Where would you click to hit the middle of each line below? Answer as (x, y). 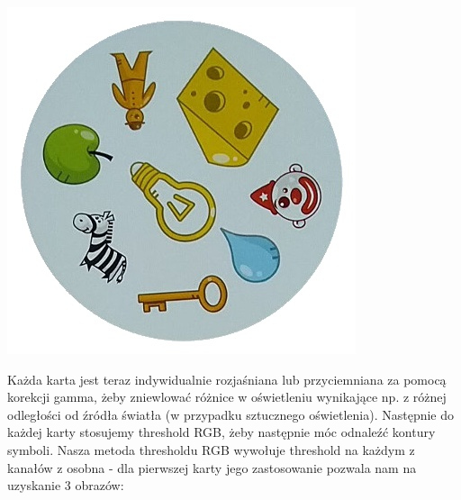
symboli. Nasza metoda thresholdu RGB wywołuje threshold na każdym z (211, 449)
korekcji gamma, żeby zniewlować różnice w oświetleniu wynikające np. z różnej (227, 397)
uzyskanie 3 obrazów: (66, 485)
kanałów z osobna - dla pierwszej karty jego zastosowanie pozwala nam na (212, 467)
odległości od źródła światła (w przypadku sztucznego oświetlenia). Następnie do (231, 414)
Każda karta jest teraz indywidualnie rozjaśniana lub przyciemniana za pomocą (227, 379)
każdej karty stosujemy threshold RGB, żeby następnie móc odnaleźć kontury (221, 432)
